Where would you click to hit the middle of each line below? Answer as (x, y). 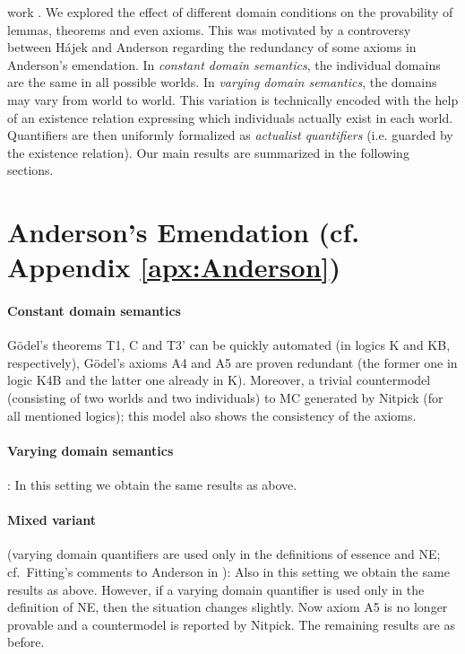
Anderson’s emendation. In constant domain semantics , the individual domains (224, 64)
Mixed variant (52, 520)
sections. (30, 170)
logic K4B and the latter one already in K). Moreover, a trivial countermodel (219, 380)
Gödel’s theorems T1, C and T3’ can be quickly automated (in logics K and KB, (229, 345)
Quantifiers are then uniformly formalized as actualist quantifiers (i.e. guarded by (230, 135)
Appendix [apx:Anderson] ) (174, 267)
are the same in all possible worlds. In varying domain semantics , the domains (222, 82)
